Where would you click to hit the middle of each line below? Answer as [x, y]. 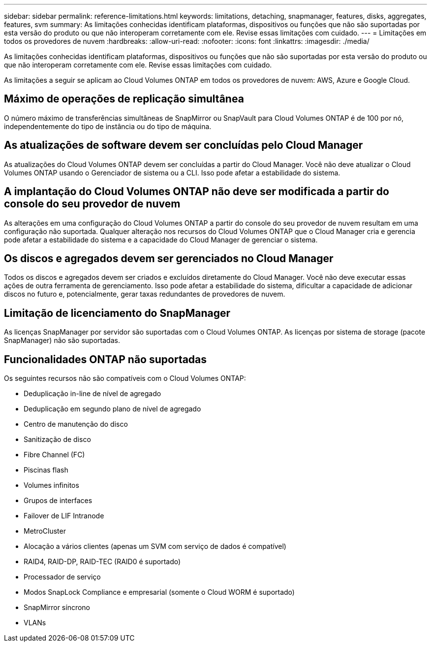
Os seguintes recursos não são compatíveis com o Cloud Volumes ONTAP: [125, 378]
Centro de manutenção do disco [76, 424]
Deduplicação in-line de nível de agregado [92, 394]
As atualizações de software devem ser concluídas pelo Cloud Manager [184, 145]
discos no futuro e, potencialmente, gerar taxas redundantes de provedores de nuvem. [145, 294]
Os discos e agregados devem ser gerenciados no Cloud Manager [169, 258]
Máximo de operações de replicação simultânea [124, 99]
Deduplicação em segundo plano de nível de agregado [112, 409]
